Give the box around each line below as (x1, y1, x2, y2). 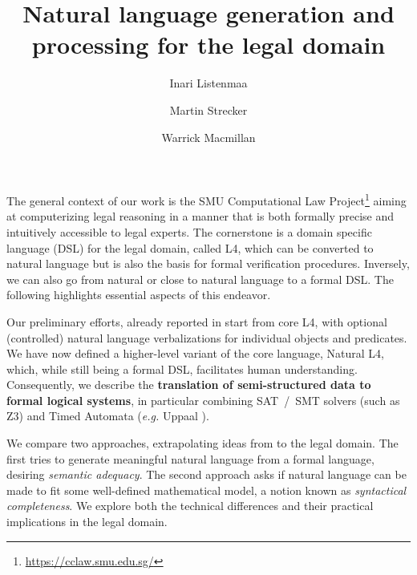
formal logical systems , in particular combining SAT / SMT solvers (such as (6, 391, 400, 408)
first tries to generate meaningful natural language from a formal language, (6, 450, 374, 467)
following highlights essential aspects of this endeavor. (6, 286, 271, 303)
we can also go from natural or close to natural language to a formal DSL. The (6, 270, 394, 287)
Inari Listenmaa (169, 75, 248, 91)
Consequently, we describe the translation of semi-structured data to (6, 376, 371, 393)
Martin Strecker (169, 101, 248, 118)
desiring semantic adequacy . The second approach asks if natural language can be (6, 466, 407, 483)
